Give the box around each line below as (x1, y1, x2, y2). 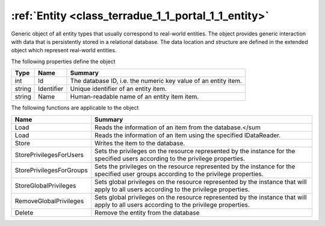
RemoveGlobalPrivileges (14, 197, 84, 205)
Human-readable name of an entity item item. (70, 93, 199, 101)
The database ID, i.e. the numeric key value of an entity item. (70, 77, 243, 85)
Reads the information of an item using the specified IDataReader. (94, 131, 281, 139)
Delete (14, 208, 34, 216)
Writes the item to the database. (94, 139, 185, 147)
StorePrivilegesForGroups (14, 166, 88, 174)
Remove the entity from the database (94, 208, 200, 216)
